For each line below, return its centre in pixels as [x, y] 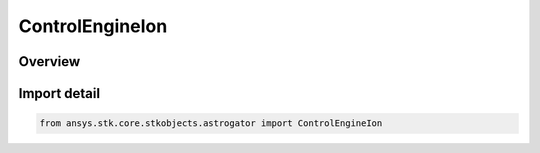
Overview [49, 61]
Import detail [59, 93]
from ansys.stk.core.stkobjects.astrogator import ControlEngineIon [211, 123]
